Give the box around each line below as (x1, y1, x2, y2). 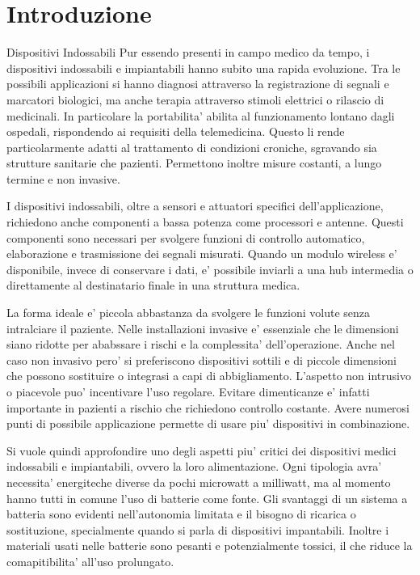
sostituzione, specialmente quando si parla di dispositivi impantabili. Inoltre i (6, 521, 389, 538)
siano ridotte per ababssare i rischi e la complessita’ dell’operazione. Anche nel (6, 336, 395, 353)
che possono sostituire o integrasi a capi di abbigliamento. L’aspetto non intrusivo (6, 367, 411, 384)
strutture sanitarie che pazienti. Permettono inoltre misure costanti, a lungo (6, 154, 382, 171)
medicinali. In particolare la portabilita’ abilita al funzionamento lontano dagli (6, 107, 395, 124)
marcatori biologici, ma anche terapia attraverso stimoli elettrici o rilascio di (6, 91, 384, 108)
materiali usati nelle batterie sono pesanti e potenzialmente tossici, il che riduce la (6, 537, 413, 554)
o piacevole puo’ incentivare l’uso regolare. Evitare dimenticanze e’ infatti (6, 383, 370, 400)
